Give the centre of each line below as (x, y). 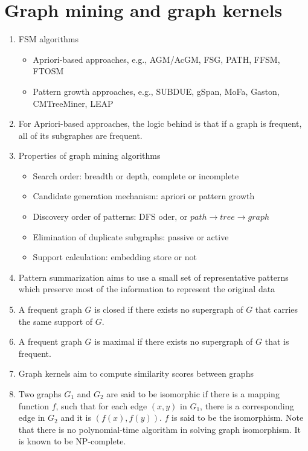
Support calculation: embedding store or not (115, 257)
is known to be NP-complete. (72, 441)
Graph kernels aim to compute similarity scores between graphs (136, 373)
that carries (277, 309)
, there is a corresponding (247, 405)
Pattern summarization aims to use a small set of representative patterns (153, 277)
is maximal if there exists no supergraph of (174, 341)
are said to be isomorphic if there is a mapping (193, 394)
